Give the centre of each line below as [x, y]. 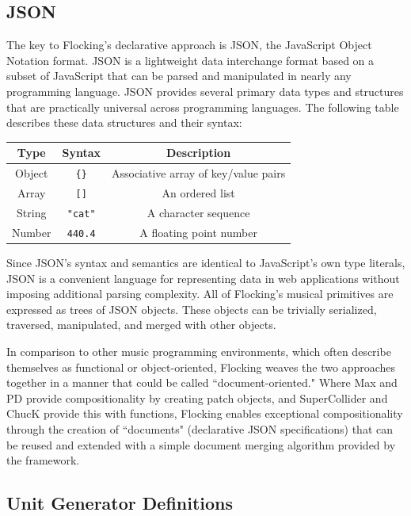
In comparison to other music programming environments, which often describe [199, 351]
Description [199, 153]
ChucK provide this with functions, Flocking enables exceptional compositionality [205, 413]
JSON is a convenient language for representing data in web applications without [203, 278]
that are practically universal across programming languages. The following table [203, 107]
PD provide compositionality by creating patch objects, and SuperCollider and [197, 398]
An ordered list [198, 193]
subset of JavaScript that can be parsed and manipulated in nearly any [179, 76]
